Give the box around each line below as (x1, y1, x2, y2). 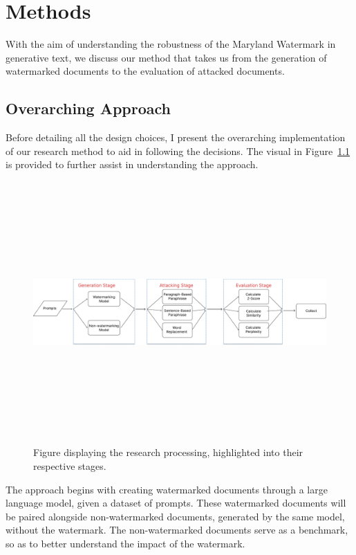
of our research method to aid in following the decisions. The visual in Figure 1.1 (6, 143, 350, 158)
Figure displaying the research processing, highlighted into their (33, 445, 303, 460)
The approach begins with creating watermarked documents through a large (6, 482, 328, 496)
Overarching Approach (6, 98, 171, 119)
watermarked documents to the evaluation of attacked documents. (6, 64, 285, 78)
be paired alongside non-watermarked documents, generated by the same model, (6, 509, 345, 523)
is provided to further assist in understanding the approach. (6, 157, 259, 172)
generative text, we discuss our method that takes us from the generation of (6, 50, 327, 64)
